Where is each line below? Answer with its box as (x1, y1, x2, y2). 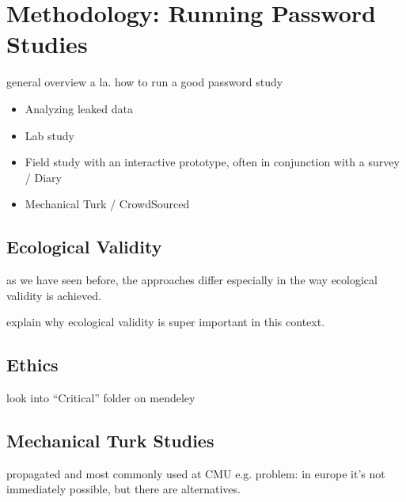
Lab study (25, 127, 74, 143)
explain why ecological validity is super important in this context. (6, 314, 325, 330)
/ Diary (25, 169, 62, 185)
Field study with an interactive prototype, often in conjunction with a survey (25, 154, 400, 170)
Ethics (6, 352, 59, 377)
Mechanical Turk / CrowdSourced (25, 196, 190, 212)
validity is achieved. (6, 287, 101, 303)
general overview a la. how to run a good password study (6, 74, 283, 90)
